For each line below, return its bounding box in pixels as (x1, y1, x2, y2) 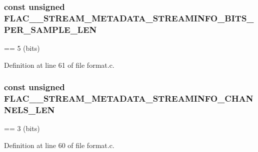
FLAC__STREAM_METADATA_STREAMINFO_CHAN (4, 92, 253, 105)
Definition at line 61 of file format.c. (4, 59, 114, 70)
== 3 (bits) (4, 123, 40, 134)
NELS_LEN (4, 104, 55, 116)
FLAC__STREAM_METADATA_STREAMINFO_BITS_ (4, 11, 254, 24)
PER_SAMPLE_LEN (4, 23, 97, 35)
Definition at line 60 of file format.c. (4, 140, 114, 150)
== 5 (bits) (4, 43, 40, 53)
